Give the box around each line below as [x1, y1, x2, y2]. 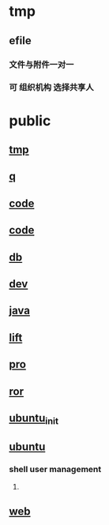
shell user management [9, 464, 102, 475]
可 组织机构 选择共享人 [9, 82, 94, 93]
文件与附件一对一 [9, 58, 74, 69]
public [9, 111, 51, 129]
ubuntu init [9, 411, 59, 427]
